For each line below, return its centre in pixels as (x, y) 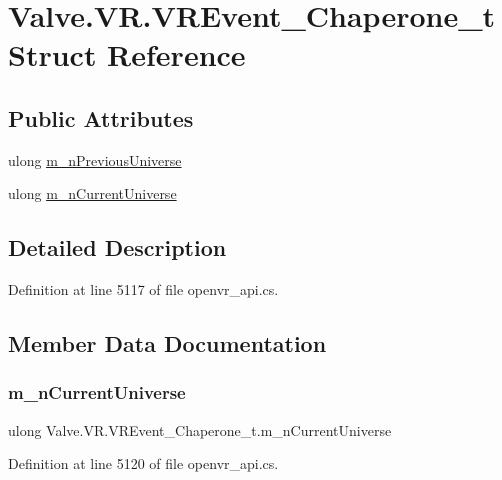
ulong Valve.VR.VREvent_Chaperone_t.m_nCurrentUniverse (200, 429)
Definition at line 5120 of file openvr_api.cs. (143, 463)
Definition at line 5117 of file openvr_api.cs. (143, 289)
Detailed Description (117, 247)
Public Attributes (101, 117)
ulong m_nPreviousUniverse (95, 159)
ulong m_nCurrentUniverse (92, 193)
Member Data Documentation (167, 343)
